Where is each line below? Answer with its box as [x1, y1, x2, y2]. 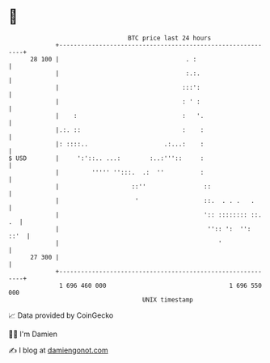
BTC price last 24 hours [128, 34, 212, 42]
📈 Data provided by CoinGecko [8, 310, 114, 320]
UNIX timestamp [141, 295, 194, 304]
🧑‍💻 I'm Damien [8, 329, 58, 339]
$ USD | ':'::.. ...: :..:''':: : [8, 154, 205, 163]
